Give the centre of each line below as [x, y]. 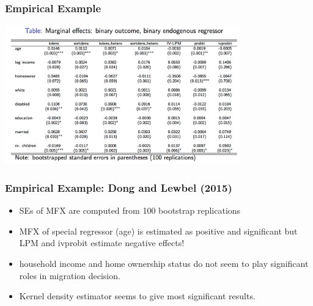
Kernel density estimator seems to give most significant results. [137, 296]
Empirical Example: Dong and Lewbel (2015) [119, 187]
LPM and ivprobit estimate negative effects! [102, 243]
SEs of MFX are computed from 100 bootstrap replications [130, 210]
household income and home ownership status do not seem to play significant [164, 263]
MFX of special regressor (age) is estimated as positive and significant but [158, 231]
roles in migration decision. [70, 275]
